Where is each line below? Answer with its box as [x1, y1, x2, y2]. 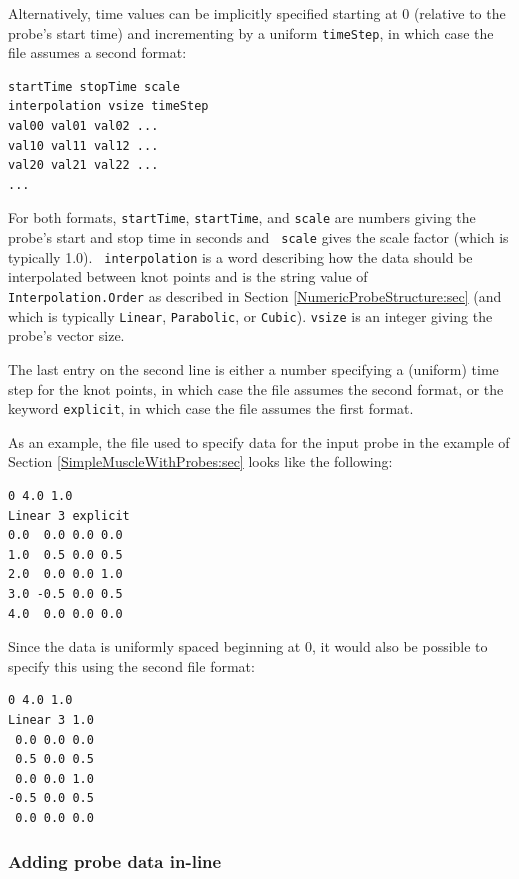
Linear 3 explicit [8, 508, 130, 523]
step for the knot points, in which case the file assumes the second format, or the [8, 378, 504, 399]
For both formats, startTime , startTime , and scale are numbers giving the [8, 207, 476, 228]
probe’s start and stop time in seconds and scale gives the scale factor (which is [8, 227, 509, 248]
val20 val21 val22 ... [8, 158, 159, 173]
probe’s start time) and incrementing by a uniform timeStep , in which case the [8, 22, 494, 43]
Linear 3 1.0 [8, 712, 94, 727]
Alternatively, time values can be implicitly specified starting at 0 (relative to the [8, 3, 506, 23]
